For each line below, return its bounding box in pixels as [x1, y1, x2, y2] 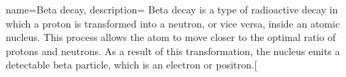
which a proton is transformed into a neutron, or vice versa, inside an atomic [6, 16, 340, 30]
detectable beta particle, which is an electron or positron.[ [6, 57, 257, 72]
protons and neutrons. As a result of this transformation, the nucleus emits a [6, 43, 340, 58]
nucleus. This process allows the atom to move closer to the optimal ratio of [6, 30, 336, 45]
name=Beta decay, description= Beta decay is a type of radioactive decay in [6, 2, 338, 16]
